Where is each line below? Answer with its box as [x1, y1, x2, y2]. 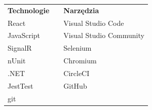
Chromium [63, 55, 97, 66]
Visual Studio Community [63, 30, 144, 41]
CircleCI [63, 67, 90, 78]
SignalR [8, 43, 32, 53]
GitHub [63, 80, 87, 91]
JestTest [8, 80, 33, 91]
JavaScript [8, 30, 41, 41]
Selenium [63, 43, 92, 53]
